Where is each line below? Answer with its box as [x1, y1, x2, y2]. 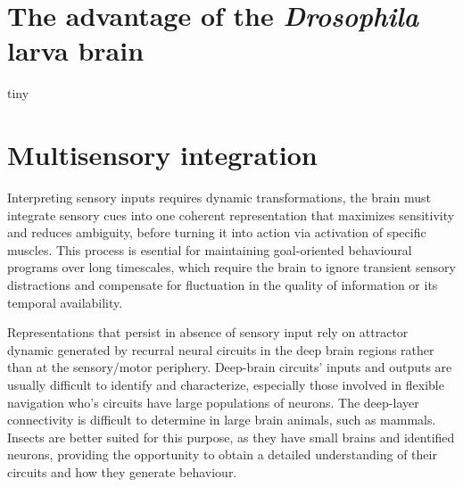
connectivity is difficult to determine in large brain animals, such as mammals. [7, 410, 436, 429]
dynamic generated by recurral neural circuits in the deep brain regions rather [7, 340, 434, 359]
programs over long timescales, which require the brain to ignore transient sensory [7, 258, 456, 277]
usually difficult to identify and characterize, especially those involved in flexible [7, 375, 444, 393]
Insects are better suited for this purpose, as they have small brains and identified [7, 427, 455, 446]
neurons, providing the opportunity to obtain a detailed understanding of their [7, 445, 437, 464]
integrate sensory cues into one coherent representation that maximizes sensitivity [7, 205, 455, 224]
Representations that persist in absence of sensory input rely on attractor [7, 323, 409, 342]
